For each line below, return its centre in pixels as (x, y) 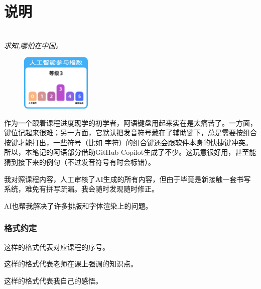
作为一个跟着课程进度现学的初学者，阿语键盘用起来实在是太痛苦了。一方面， (130, 122)
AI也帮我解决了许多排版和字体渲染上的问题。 (78, 205)
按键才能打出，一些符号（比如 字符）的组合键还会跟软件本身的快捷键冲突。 (128, 142)
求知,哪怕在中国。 (33, 45)
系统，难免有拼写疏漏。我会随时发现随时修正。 (81, 189)
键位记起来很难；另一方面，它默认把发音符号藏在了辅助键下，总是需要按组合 (130, 132)
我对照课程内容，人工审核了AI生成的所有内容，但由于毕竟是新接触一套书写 (127, 179)
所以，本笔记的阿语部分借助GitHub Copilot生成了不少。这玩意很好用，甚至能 (130, 152)
